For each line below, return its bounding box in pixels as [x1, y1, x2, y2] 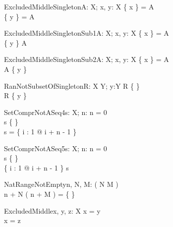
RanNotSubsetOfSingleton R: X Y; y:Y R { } [4, 80, 140, 91]
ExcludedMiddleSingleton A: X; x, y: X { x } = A [4, 1, 154, 11]
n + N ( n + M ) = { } [4, 188, 75, 199]
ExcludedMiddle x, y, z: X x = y [4, 205, 101, 216]
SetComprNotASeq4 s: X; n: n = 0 [4, 107, 107, 117]
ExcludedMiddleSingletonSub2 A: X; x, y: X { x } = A [4, 54, 169, 64]
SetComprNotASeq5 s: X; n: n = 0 [4, 143, 107, 153]
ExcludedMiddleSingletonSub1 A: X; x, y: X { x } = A [4, 28, 169, 38]
